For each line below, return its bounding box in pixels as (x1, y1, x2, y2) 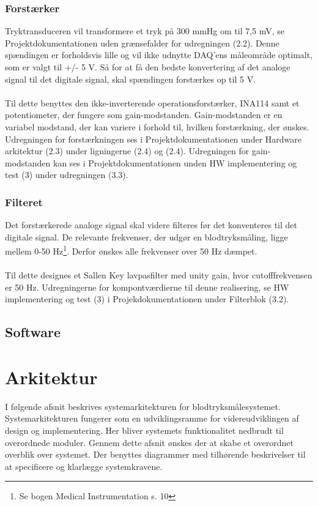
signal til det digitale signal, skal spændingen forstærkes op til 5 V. (5, 72, 256, 85)
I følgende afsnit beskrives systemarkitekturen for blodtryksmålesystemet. (5, 400, 281, 412)
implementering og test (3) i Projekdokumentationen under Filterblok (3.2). (5, 292, 289, 305)
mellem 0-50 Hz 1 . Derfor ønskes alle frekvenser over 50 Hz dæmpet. (5, 243, 257, 257)
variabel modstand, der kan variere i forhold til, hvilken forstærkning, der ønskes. (5, 120, 309, 133)
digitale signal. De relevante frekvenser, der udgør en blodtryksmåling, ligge (5, 230, 288, 243)
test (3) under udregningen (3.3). (5, 168, 128, 181)
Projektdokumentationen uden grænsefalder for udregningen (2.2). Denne (5, 36, 279, 49)
